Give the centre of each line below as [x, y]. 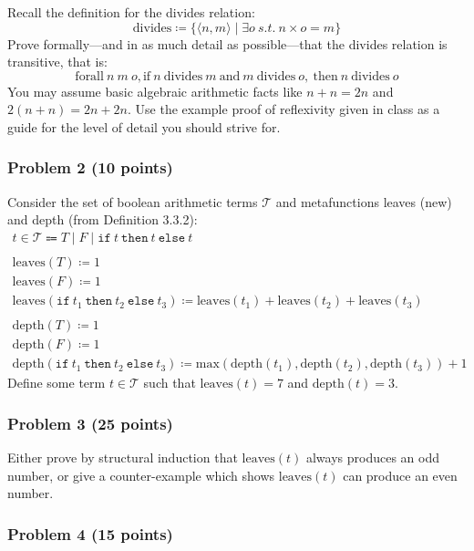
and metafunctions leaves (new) [364, 201]
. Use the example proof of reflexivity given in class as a [284, 109]
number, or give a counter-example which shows [141, 475]
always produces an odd [372, 457]
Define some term [57, 383]
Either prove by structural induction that [123, 457]
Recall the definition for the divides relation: [131, 12]
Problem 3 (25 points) [90, 423]
